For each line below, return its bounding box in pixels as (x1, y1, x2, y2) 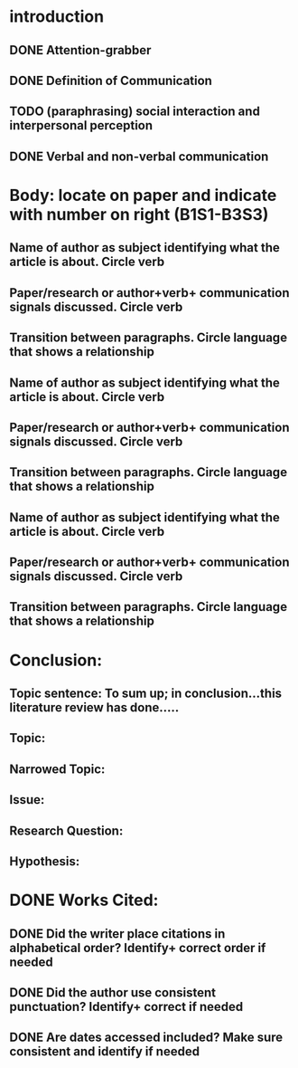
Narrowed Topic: (9, 761, 106, 777)
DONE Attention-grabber (9, 43, 152, 58)
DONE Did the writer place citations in (9, 926, 226, 941)
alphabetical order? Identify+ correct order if (9, 939, 266, 956)
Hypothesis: (9, 853, 80, 869)
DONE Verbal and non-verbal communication (9, 148, 269, 164)
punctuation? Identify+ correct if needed (9, 998, 244, 1015)
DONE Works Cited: (9, 890, 159, 911)
